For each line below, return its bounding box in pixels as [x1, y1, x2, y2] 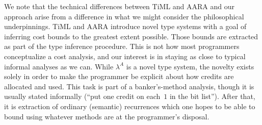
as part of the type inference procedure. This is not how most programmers [4, 41, 240, 52]
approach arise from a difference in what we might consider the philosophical [4, 11, 244, 21]
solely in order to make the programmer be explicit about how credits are [4, 71, 234, 82]
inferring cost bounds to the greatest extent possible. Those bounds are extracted [4, 31, 258, 41]
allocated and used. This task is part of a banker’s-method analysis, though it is [4, 81, 254, 91]
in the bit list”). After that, [169, 91, 255, 102]
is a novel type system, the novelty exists [126, 61, 254, 71]
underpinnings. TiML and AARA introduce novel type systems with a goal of [4, 21, 247, 32]
